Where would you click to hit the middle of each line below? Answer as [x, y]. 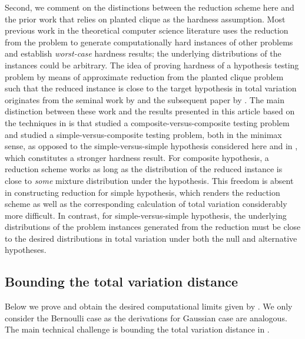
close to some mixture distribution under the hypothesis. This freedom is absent [149, 180]
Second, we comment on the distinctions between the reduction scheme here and [150, 7]
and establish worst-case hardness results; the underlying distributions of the [143, 53]
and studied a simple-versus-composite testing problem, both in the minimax [143, 134]
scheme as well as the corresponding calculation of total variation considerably [146, 204]
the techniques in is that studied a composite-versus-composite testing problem [147, 122]
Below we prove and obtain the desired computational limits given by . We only [149, 306]
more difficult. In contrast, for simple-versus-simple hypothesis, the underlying [146, 215]
